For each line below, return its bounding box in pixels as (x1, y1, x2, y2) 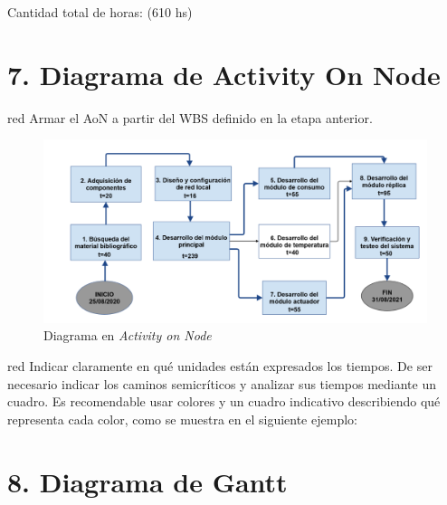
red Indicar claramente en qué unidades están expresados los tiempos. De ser (7, 356, 433, 375)
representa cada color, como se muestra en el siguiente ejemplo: (7, 409, 357, 428)
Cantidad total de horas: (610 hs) (7, 3, 193, 21)
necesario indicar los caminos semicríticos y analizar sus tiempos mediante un (7, 374, 436, 393)
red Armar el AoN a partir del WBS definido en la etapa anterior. (7, 108, 373, 127)
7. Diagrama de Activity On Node (7, 55, 441, 92)
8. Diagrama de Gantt (7, 462, 288, 500)
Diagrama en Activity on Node (43, 326, 212, 345)
